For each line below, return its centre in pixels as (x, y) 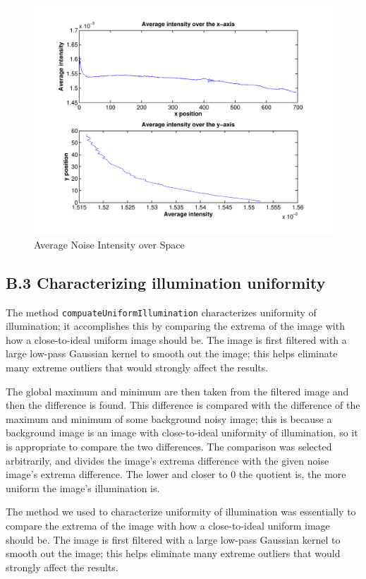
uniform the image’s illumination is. (83, 488)
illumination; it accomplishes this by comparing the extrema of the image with (175, 326)
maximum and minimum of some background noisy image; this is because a (169, 418)
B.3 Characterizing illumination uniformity (166, 282)
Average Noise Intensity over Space (109, 244)
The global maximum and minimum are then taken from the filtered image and (177, 391)
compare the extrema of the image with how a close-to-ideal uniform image (168, 525)
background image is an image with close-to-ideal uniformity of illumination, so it (182, 432)
